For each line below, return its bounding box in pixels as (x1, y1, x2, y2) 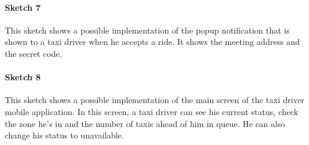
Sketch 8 (5, 71, 41, 83)
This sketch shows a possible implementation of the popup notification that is (5, 23, 290, 36)
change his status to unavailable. (5, 129, 124, 141)
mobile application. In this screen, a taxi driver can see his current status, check (5, 105, 298, 117)
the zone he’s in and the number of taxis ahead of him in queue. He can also (5, 117, 285, 129)
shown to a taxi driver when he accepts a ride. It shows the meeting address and (5, 35, 300, 48)
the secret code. (5, 47, 62, 59)
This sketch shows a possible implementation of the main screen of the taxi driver (5, 93, 305, 106)
